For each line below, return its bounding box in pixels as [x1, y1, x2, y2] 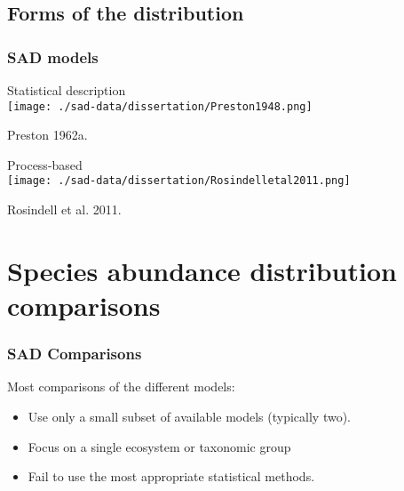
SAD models [7, 45, 99, 68]
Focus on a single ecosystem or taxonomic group [28, 437, 291, 455]
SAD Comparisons [7, 342, 142, 365]
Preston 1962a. [7, 125, 88, 144]
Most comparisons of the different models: [7, 377, 235, 396]
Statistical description [7, 81, 126, 99]
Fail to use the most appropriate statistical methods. [28, 467, 315, 486]
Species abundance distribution [7, 252, 397, 288]
